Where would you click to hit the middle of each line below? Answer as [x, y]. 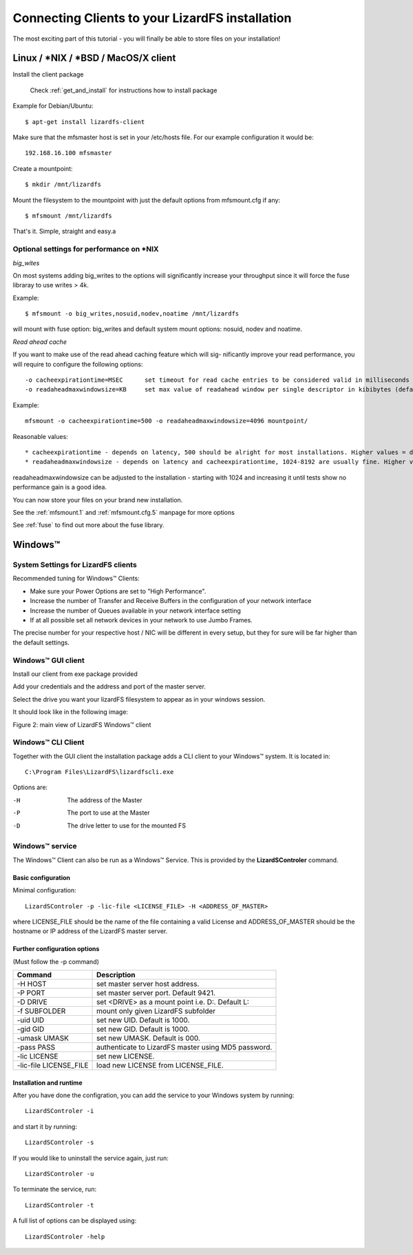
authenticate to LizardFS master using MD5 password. [184, 1048]
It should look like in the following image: [71, 712]
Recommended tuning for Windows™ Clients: [76, 578]
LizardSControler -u [60, 1174]
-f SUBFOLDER [41, 1011]
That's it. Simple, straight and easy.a [64, 232]
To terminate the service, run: [54, 1190]
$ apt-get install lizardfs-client [85, 122]
